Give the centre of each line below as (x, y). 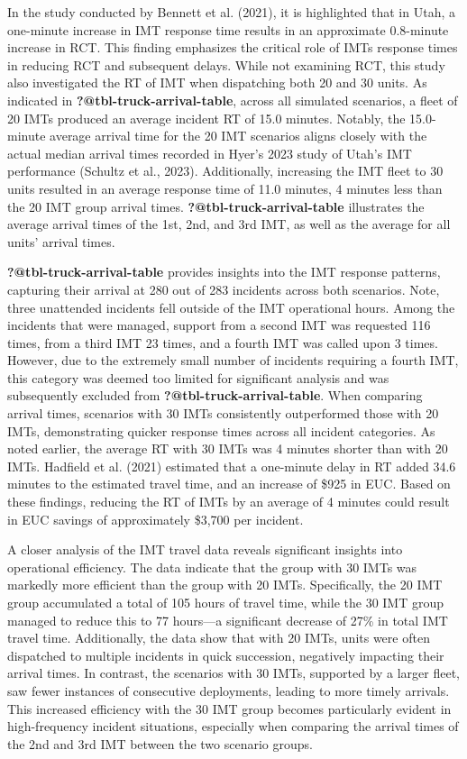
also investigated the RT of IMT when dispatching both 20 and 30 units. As (217, 82)
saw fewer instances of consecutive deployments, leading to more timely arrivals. (229, 690)
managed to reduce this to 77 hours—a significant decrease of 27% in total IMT (228, 620)
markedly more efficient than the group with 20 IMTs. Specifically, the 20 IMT (225, 585)
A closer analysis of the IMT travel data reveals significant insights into (205, 549)
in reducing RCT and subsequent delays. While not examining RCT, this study (226, 64)
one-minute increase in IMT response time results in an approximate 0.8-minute (228, 29)
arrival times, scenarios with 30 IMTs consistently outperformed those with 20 (223, 413)
